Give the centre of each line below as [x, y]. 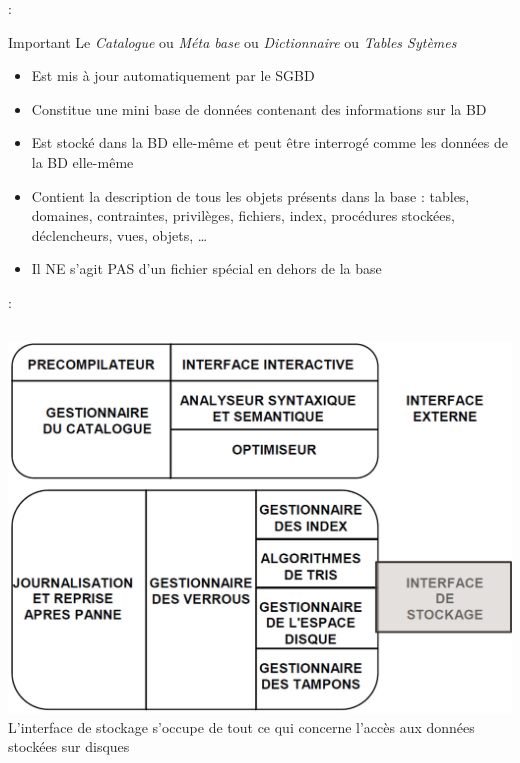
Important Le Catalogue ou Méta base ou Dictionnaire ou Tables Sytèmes [232, 41]
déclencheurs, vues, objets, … [119, 234]
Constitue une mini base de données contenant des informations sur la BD [259, 108]
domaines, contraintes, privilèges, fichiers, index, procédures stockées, [243, 215]
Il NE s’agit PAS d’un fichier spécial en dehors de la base [206, 268]
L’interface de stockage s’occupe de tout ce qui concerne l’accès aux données [241, 726]
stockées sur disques [69, 746]
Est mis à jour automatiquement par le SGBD [173, 75]
